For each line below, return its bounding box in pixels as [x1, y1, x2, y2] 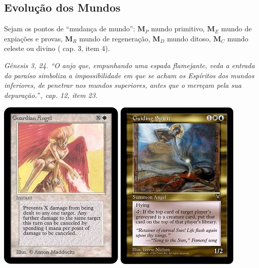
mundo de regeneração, [79, 33, 150, 43]
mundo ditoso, [167, 33, 211, 43]
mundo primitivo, [151, 23, 205, 34]
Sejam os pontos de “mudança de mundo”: [4, 23, 135, 34]
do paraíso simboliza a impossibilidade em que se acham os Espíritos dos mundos [4, 70, 254, 80]
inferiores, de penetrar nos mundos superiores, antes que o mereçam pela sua [4, 80, 242, 90]
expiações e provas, [4, 33, 63, 43]
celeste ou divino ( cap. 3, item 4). [4, 43, 110, 53]
